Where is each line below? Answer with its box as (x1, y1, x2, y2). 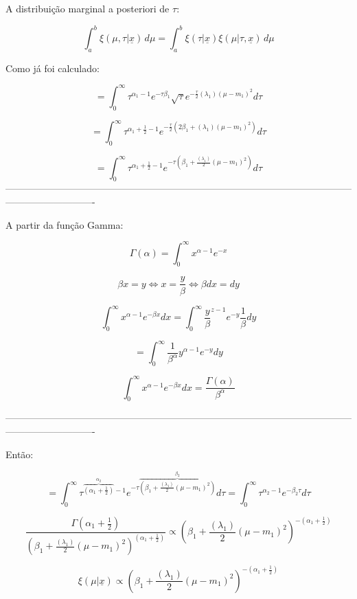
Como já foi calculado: (5, 60, 100, 75)
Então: (5, 447, 34, 461)
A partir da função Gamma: (5, 217, 124, 231)
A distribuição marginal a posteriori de (5, 1, 170, 15)
